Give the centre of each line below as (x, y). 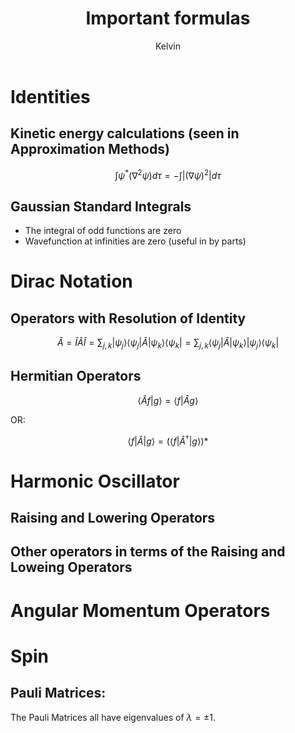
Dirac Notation (71, 281)
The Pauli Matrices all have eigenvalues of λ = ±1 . (113, 717)
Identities (50, 96)
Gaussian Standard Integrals (101, 206)
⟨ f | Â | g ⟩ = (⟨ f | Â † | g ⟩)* (168, 440)
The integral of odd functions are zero (103, 231)
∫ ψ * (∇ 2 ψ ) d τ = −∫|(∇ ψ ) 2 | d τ (168, 174)
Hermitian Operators (76, 376)
